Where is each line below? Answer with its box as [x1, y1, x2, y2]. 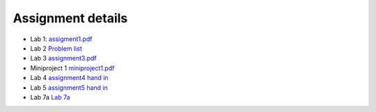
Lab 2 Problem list [30, 44, 83, 52]
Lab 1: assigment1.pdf [30, 35, 93, 43]
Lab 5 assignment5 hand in [30, 83, 108, 92]
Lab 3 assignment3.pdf [30, 54, 97, 63]
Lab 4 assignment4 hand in [30, 74, 109, 82]
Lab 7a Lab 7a [30, 93, 70, 101]
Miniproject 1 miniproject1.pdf [30, 63, 115, 72]
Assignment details [13, 10, 128, 26]
